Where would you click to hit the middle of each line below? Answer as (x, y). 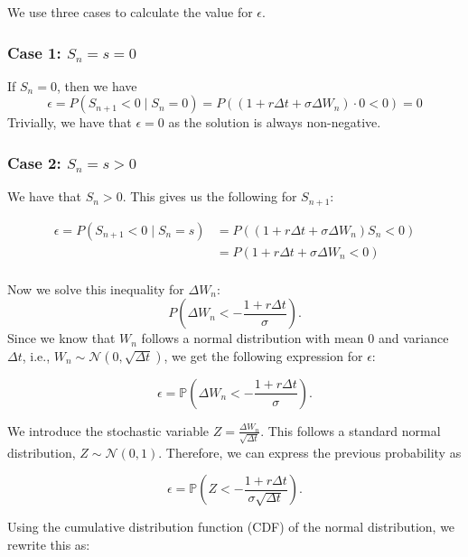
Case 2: (34, 162)
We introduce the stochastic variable (108, 430)
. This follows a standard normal (351, 430)
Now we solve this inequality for (96, 288)
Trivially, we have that (70, 122)
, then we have (97, 85)
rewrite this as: (49, 544)
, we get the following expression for (263, 355)
